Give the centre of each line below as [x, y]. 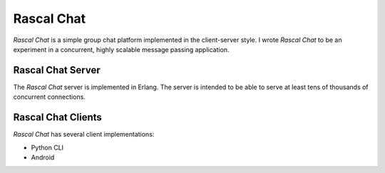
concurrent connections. [49, 97]
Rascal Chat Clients [58, 117]
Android [43, 157]
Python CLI [47, 147]
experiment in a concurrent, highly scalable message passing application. [121, 49]
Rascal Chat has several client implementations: [84, 135]
